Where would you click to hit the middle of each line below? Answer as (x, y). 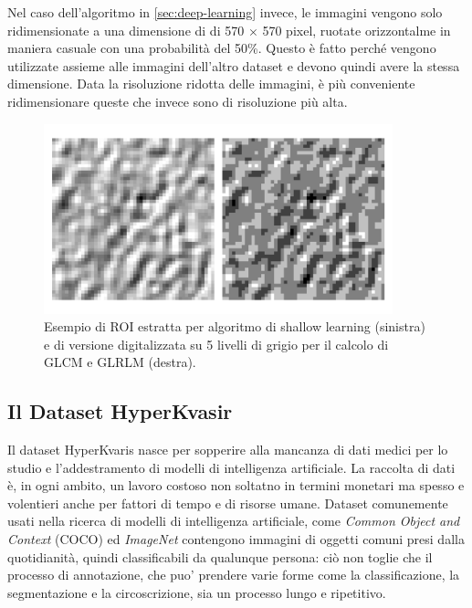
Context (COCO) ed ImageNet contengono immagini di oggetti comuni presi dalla (236, 539)
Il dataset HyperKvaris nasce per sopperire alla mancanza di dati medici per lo (228, 450)
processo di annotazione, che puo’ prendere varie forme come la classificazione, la (234, 575)
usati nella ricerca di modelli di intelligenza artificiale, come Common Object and (234, 521)
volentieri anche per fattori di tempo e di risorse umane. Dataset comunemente (228, 503)
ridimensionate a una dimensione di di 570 (126, 30)
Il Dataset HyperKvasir (120, 411)
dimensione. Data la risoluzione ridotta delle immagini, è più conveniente (211, 84)
